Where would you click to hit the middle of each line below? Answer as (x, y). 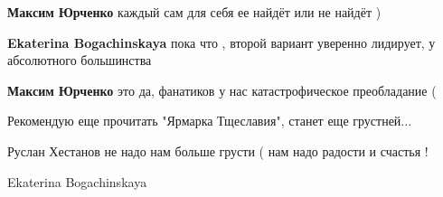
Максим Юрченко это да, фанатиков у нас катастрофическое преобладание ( (222, 90)
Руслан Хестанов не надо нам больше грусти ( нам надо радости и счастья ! (218, 150)
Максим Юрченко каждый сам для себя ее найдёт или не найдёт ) (194, 12)
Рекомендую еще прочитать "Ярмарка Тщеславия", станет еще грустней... (210, 121)
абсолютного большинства (80, 60)
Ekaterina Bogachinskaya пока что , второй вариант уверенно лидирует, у (221, 42)
